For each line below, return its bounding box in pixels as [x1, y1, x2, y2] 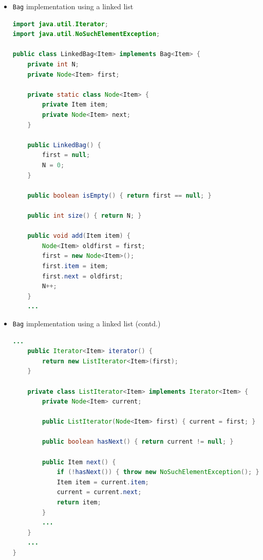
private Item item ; [42, 101, 108, 109]
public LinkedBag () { [27, 141, 101, 149]
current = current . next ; [57, 488, 142, 496]
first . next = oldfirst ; [42, 272, 123, 280]
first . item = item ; [42, 262, 108, 270]
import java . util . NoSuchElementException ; [12, 30, 160, 38]
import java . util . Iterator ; [12, 20, 108, 28]
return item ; [57, 499, 101, 506]
